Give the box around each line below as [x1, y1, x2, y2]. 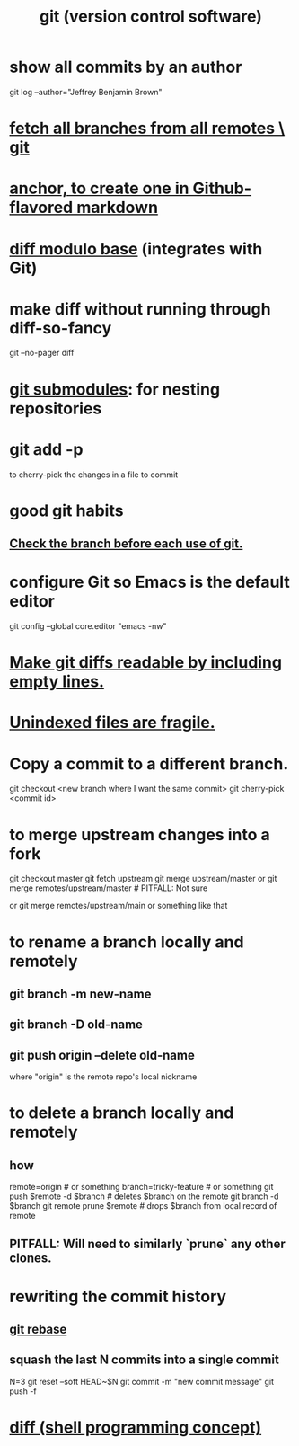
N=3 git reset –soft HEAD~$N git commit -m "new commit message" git [9, 1376, 274, 1387]
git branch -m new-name [9, 986, 152, 1001]
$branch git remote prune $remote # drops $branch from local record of [9, 1201, 277, 1211]
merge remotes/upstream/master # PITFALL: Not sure [9, 883, 208, 893]
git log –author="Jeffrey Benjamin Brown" [9, 86, 163, 97]
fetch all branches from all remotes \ [9, 119, 286, 138]
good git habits [9, 501, 124, 520]
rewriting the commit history [9, 1286, 227, 1307]
